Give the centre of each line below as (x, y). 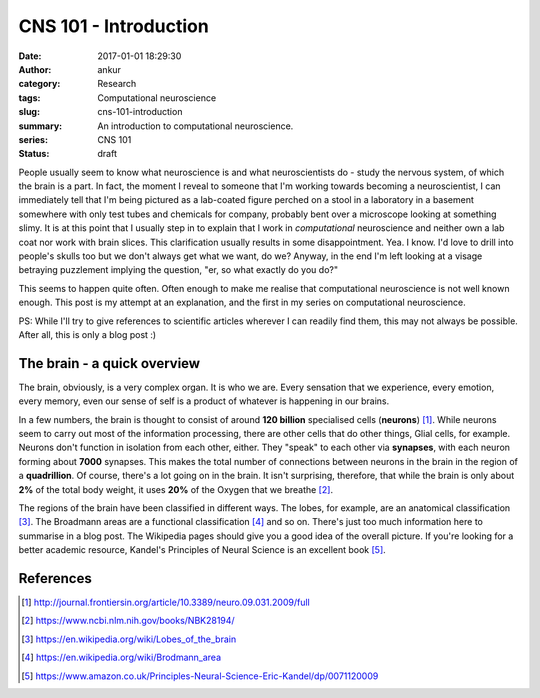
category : (39, 84)
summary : (40, 126)
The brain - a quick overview (109, 363)
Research (117, 84)
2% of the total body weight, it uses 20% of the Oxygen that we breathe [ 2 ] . (176, 489)
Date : (30, 56)
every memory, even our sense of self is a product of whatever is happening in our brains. (204, 401)
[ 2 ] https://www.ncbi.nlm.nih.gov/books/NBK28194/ (128, 621)
